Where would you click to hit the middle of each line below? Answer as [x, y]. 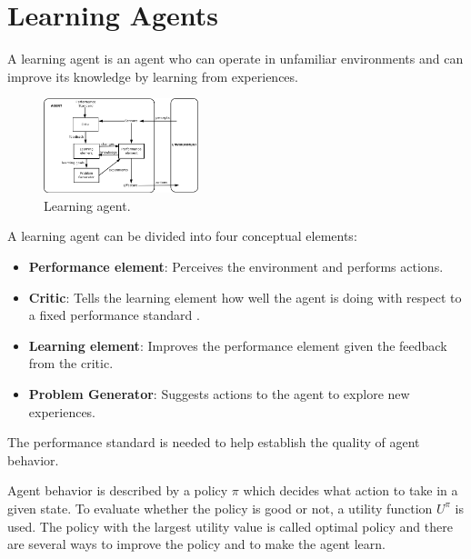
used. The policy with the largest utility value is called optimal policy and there [230, 526]
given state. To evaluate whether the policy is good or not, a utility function [220, 508]
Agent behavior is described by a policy [118, 490]
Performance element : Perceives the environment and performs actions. [236, 267]
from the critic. [71, 363]
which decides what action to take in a [351, 490]
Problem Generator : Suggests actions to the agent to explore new [219, 394]
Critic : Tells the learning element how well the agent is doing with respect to [245, 297]
